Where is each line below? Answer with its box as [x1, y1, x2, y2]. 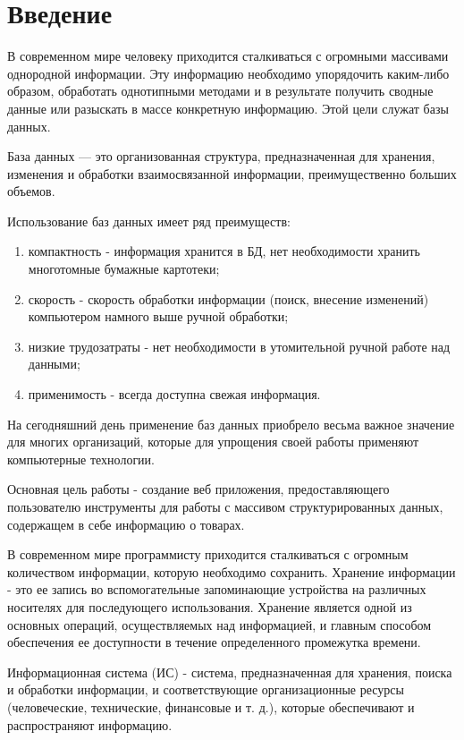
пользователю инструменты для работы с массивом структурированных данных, [7, 498, 443, 515]
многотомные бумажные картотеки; [28, 259, 220, 278]
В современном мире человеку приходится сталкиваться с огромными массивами [7, 47, 449, 65]
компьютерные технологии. [7, 449, 156, 468]
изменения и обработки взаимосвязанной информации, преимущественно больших [7, 164, 457, 183]
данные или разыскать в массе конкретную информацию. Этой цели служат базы [7, 98, 449, 117]
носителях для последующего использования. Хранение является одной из [7, 597, 412, 616]
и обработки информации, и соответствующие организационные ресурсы [7, 680, 404, 699]
